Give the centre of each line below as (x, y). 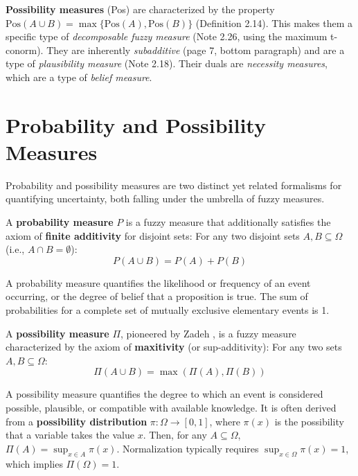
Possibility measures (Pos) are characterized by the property (140, 9)
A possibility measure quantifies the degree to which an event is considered (164, 394)
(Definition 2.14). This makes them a (274, 23)
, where (225, 421)
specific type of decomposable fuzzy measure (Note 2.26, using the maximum (167, 36)
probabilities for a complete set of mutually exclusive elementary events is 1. (168, 310)
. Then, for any (175, 435)
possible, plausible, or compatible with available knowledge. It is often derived (171, 407)
